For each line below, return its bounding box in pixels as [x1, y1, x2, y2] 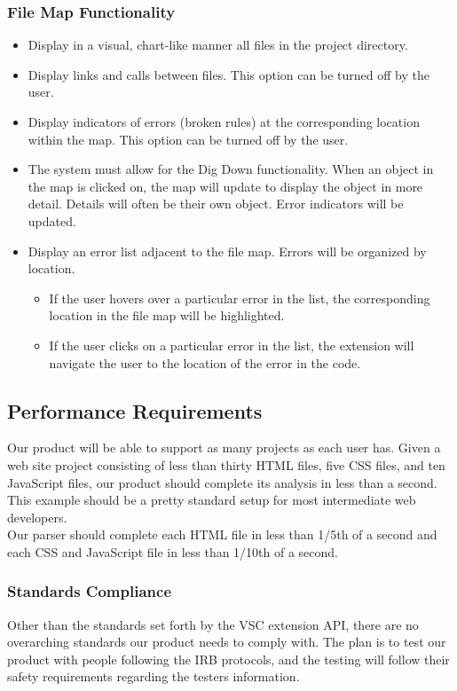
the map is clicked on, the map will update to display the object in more [28, 177, 423, 195]
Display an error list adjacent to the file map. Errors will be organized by [28, 241, 427, 260]
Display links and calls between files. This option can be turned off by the [28, 65, 429, 83]
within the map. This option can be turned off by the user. [28, 130, 349, 148]
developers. [7, 507, 67, 526]
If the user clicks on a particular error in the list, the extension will [49, 335, 414, 354]
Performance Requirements [7, 397, 263, 424]
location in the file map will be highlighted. [49, 306, 285, 325]
